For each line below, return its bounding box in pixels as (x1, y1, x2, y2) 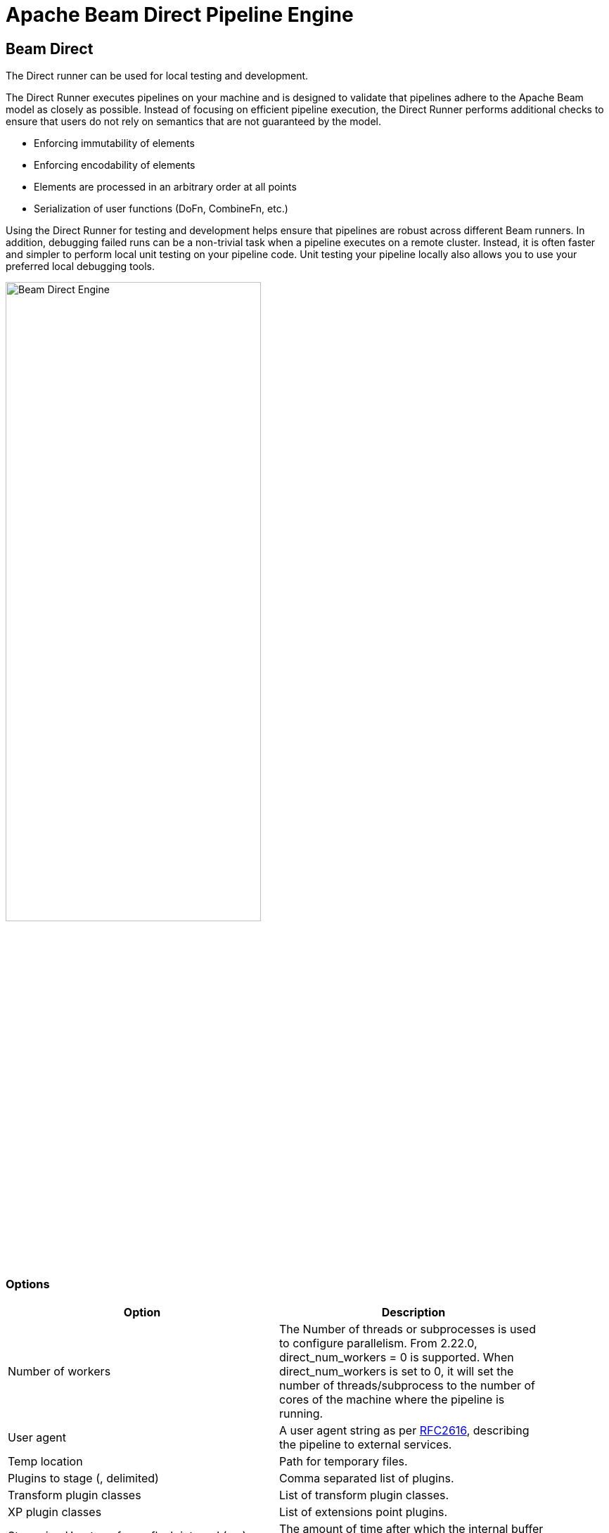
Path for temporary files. (279, 1454, 408, 1468)
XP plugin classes (8, 1504, 102, 1519)
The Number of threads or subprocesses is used (279, 1321, 536, 1336)
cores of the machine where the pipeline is (279, 1392, 505, 1406)
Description (381, 1304, 446, 1319)
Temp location (8, 1454, 83, 1468)
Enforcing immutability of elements (34, 137, 195, 150)
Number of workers (8, 1364, 111, 1378)
